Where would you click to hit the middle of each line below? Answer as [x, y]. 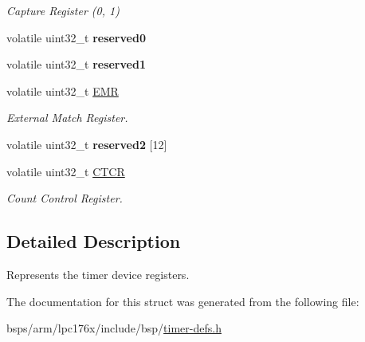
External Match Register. [67, 118]
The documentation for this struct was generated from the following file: [183, 301]
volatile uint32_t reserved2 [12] [87, 144]
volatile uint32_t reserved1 [76, 64]
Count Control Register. [65, 198]
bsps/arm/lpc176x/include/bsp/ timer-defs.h [114, 328]
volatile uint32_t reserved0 [76, 37]
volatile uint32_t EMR [63, 90]
